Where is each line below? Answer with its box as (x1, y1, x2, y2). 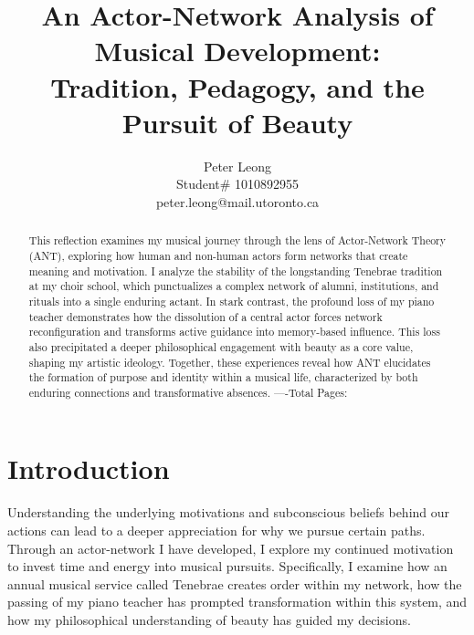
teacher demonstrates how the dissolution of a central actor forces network (28, 308, 383, 324)
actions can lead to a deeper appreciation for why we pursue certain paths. (7, 521, 426, 540)
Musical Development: (94, 32, 381, 69)
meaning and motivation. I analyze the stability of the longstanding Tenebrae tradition (28, 263, 443, 278)
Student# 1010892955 (175, 174, 300, 193)
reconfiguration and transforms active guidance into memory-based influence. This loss (28, 324, 440, 339)
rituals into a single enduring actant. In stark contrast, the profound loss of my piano (28, 293, 435, 308)
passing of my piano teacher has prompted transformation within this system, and (7, 592, 468, 611)
